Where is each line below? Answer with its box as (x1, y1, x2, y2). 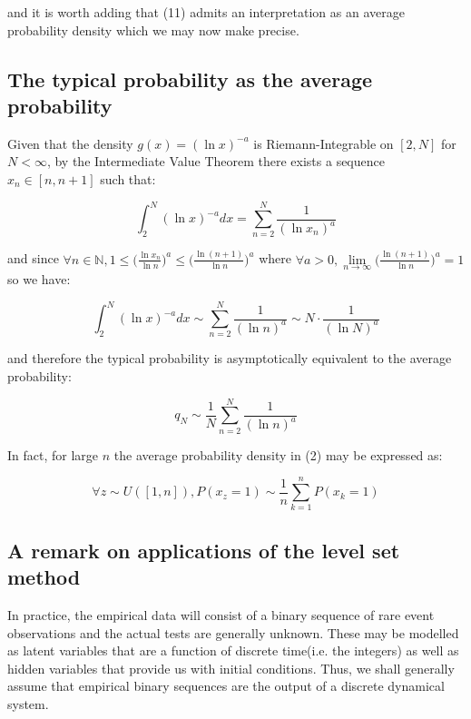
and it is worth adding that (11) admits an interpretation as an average (7, 3, 405, 21)
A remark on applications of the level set (7, 536, 400, 564)
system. (7, 694, 49, 713)
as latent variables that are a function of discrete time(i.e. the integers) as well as (7, 641, 459, 660)
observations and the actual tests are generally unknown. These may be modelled (7, 623, 459, 642)
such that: (100, 169, 156, 188)
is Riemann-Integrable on (253, 133, 394, 153)
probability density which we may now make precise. (7, 20, 299, 39)
